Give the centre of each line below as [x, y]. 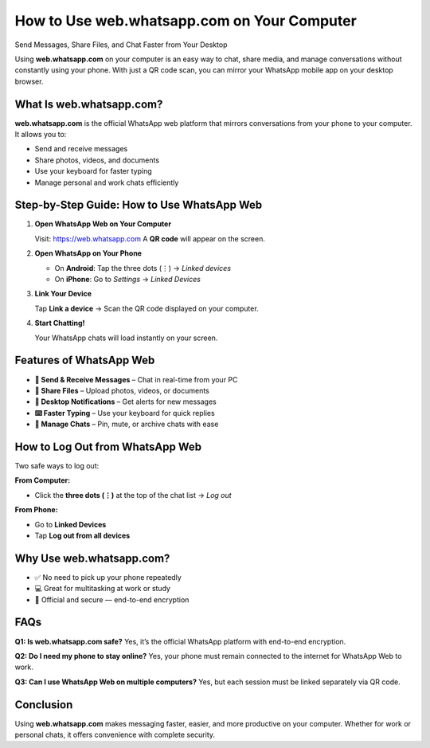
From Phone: [37, 510]
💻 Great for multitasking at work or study [103, 589]
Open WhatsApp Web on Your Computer [103, 224]
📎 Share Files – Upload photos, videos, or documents [122, 390]
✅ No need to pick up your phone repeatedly [108, 577]
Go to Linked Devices [70, 524]
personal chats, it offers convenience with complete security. [115, 734]
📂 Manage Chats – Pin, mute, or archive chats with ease [127, 424]
